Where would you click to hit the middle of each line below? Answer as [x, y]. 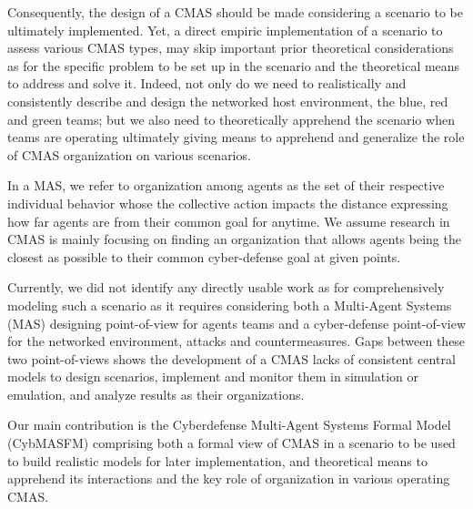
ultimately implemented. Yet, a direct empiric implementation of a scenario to [225, 30]
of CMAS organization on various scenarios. [129, 154]
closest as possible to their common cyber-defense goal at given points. [204, 256]
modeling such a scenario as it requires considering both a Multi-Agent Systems [230, 305]
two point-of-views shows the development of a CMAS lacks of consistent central [231, 358]
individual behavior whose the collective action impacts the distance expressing [228, 203]
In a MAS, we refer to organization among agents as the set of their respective [226, 185]
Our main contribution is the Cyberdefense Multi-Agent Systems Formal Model [229, 425]
